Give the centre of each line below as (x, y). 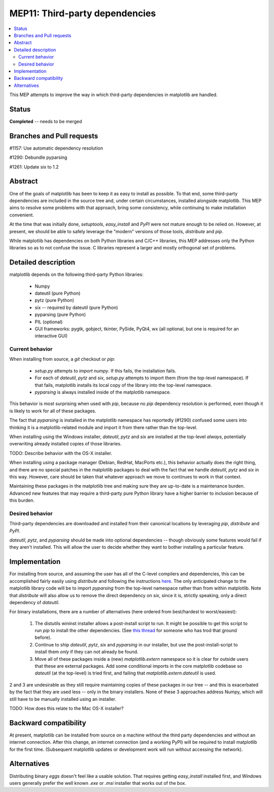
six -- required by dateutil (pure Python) (76, 307)
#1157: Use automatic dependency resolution (56, 148)
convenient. (22, 215)
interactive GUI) (51, 336)
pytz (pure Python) (55, 300)
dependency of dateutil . (35, 602)
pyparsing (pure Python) (60, 315)
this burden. (22, 500)
